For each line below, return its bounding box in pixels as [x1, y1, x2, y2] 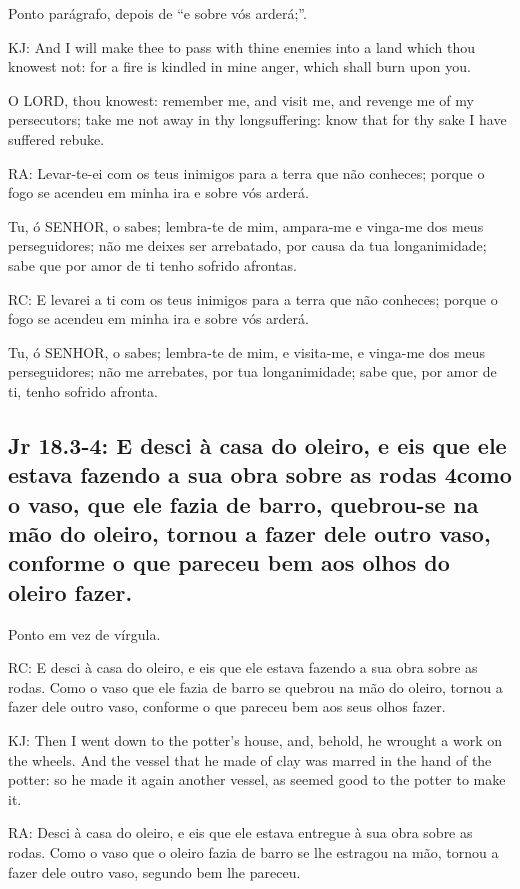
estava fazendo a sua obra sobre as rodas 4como [8, 459, 512, 490]
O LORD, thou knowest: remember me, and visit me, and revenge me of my [8, 89, 474, 110]
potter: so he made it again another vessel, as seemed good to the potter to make [8, 769, 506, 790]
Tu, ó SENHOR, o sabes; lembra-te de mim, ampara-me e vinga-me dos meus [8, 215, 484, 236]
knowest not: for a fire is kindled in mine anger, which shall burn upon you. [8, 56, 471, 77]
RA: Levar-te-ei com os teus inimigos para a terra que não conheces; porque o [8, 162, 485, 183]
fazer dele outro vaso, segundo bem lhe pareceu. [8, 861, 301, 882]
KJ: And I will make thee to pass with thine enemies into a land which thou [8, 36, 476, 57]
